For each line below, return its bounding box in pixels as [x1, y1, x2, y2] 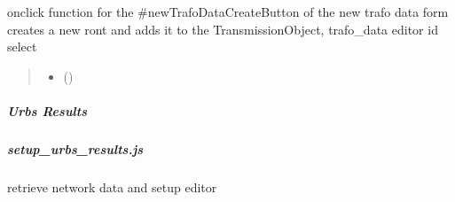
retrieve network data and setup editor [7, 177, 217, 196]
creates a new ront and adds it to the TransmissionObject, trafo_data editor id [7, 19, 438, 38]
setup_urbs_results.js [7, 139, 144, 158]
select [7, 37, 37, 56]
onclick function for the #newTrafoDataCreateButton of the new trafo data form [7, 3, 449, 20]
